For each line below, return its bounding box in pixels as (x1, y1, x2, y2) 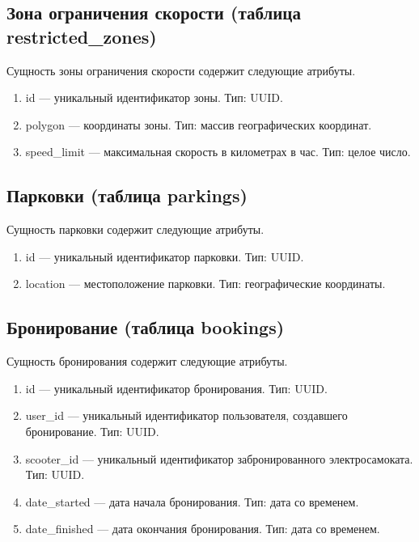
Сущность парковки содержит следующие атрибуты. (6, 221, 265, 238)
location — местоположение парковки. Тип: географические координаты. (25, 275, 386, 292)
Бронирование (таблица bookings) (6, 315, 285, 340)
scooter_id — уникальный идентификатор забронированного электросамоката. (25, 450, 413, 467)
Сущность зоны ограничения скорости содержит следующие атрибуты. (6, 61, 356, 78)
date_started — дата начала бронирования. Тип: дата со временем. (25, 493, 359, 510)
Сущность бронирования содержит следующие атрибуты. (6, 353, 288, 370)
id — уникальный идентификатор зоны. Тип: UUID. (25, 89, 283, 106)
